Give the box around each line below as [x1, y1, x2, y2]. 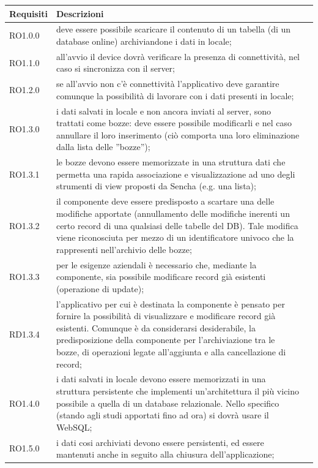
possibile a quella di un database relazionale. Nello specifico [56, 396, 279, 409]
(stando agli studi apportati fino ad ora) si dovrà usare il [56, 409, 269, 421]
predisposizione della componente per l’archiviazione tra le [56, 333, 275, 346]
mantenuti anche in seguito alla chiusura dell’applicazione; [56, 448, 275, 461]
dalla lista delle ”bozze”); [56, 140, 150, 153]
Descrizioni [56, 7, 104, 20]
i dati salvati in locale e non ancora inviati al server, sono [56, 104, 272, 117]
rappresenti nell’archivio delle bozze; [56, 243, 192, 255]
